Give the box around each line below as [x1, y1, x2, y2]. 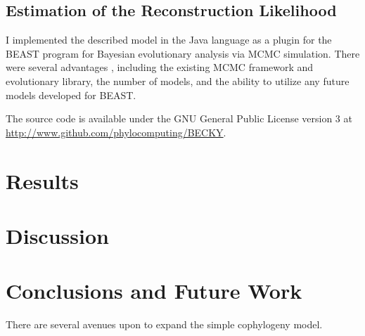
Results [6, 166, 79, 195]
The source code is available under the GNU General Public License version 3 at [6, 111, 352, 126]
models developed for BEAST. [6, 87, 136, 102]
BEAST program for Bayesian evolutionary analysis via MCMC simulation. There [6, 46, 360, 60]
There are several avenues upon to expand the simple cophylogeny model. [6, 317, 323, 332]
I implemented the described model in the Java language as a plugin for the [6, 32, 332, 47]
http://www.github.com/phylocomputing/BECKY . [6, 124, 226, 139]
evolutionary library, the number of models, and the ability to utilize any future [6, 73, 350, 88]
